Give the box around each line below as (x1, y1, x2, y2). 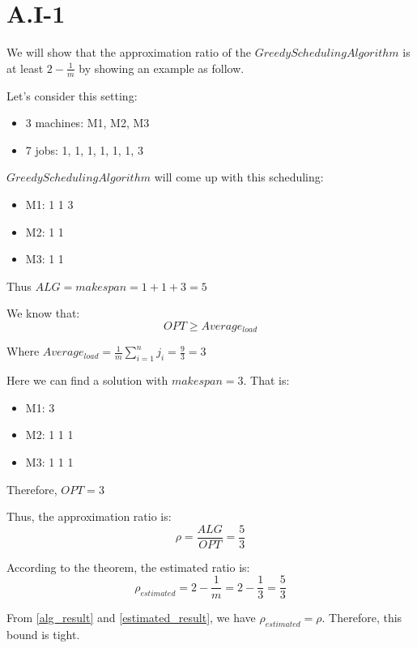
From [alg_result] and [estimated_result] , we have (6, 609, 256, 626)
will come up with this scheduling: (154, 168, 324, 185)
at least (6, 59, 44, 76)
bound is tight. (6, 626, 80, 643)
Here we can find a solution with (6, 372, 168, 389)
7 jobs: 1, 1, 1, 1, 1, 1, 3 (25, 141, 143, 158)
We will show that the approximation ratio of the (6, 44, 251, 61)
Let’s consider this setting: (6, 87, 138, 104)
